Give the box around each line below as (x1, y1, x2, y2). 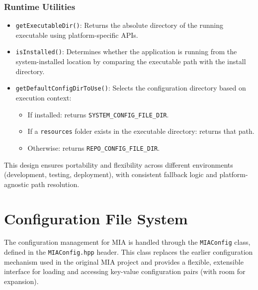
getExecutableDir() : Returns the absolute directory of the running (15, 20, 223, 30)
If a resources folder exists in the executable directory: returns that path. (27, 126, 255, 136)
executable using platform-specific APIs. (15, 29, 138, 40)
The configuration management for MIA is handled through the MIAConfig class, (4, 237, 251, 247)
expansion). (4, 276, 39, 286)
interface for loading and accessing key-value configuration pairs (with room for (4, 266, 246, 277)
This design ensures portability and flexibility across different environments (4, 159, 233, 170)
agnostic (4, 179, 29, 189)
